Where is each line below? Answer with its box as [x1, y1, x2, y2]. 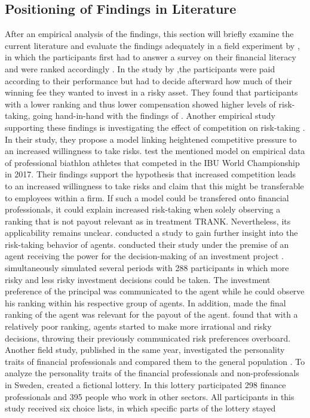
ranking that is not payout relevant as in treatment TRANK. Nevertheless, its [5, 214, 291, 227]
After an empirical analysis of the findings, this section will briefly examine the [5, 27, 294, 40]
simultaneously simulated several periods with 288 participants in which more [5, 262, 289, 274]
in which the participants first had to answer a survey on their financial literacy [5, 51, 296, 63]
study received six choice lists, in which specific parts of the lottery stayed [5, 402, 276, 414]
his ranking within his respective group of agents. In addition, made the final [5, 296, 286, 309]
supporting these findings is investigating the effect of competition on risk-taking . [5, 121, 305, 133]
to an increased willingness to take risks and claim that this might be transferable [5, 179, 304, 192]
